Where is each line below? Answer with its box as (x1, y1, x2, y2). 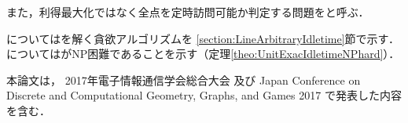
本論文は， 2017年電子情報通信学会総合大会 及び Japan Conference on (6, 71, 361, 88)
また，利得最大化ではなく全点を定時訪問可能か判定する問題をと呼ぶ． (6, 4, 369, 20)
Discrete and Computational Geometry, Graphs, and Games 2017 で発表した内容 (6, 87, 402, 103)
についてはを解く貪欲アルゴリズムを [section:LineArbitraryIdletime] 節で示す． (6, 30, 400, 46)
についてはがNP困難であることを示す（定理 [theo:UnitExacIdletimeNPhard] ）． (6, 45, 400, 62)
